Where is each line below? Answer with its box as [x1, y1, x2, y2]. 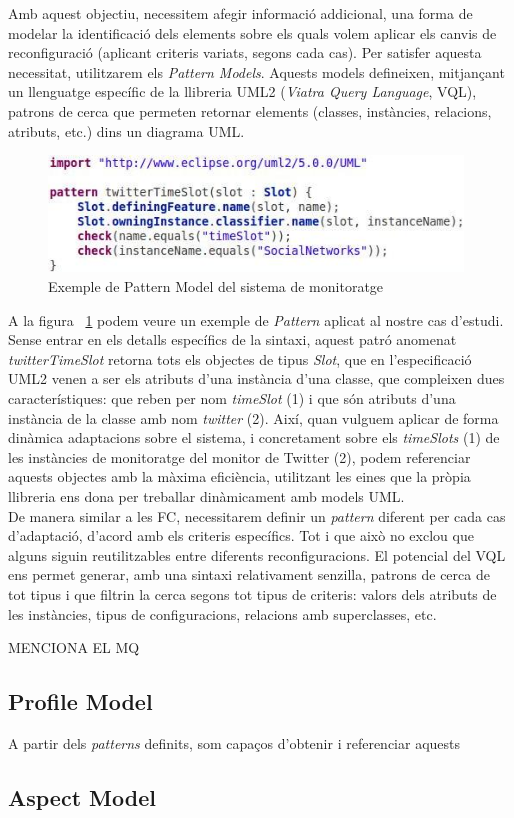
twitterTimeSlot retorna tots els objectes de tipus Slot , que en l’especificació [8, 348, 472, 369]
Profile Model [8, 686, 153, 717]
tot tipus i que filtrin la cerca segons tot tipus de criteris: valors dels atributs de [8, 583, 497, 604]
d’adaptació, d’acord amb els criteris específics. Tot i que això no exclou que [8, 525, 474, 546]
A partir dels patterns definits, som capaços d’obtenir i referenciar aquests [8, 732, 461, 753]
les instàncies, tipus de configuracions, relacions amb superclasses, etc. [8, 603, 437, 624]
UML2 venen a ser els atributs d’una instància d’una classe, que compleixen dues [8, 368, 505, 389]
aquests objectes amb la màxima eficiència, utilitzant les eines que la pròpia [8, 466, 471, 487]
